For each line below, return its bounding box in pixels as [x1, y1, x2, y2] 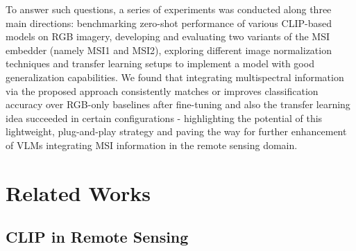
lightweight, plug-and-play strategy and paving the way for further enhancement [6, 124, 347, 139]
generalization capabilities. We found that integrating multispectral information [6, 69, 344, 84]
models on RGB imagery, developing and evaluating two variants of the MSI [6, 29, 330, 44]
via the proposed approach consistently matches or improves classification [6, 83, 319, 98]
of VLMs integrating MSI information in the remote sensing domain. [6, 137, 298, 152]
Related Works [6, 178, 151, 207]
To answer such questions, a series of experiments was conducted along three [6, 2, 332, 16]
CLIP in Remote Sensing [6, 226, 189, 248]
